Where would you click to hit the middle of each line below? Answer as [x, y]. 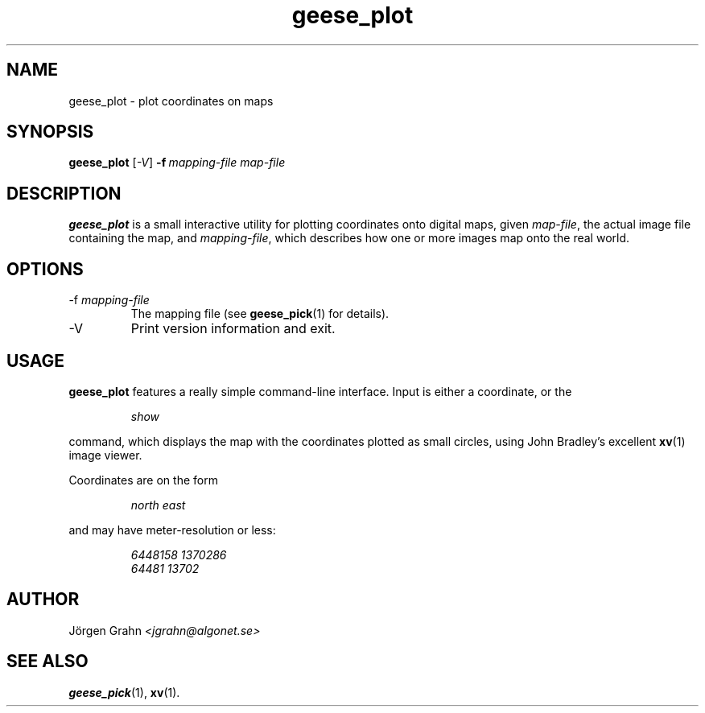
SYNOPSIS [50, 132]
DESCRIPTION [64, 193]
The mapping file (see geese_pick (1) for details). [260, 314]
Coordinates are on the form [143, 480]
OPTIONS [45, 269]
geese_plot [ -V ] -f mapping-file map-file [177, 163]
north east [158, 505]
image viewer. [105, 455]
